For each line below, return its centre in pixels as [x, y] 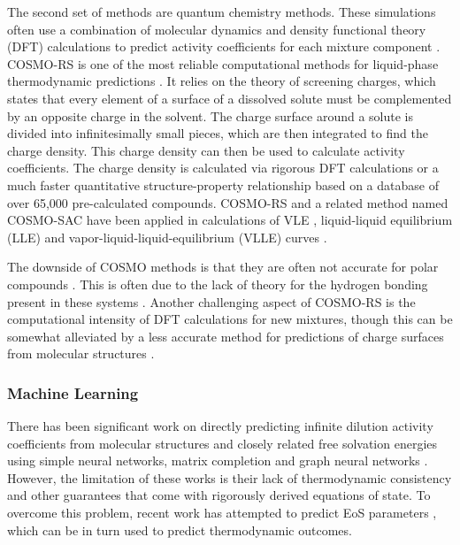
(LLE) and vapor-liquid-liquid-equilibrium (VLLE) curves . [167, 237]
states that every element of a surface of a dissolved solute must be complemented [230, 98]
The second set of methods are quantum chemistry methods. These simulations [222, 12]
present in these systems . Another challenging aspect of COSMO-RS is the [211, 301]
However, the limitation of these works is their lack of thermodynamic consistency [230, 477]
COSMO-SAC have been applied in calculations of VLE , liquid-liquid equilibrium [230, 220]
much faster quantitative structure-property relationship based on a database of [223, 184]
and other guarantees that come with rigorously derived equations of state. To [219, 495]
